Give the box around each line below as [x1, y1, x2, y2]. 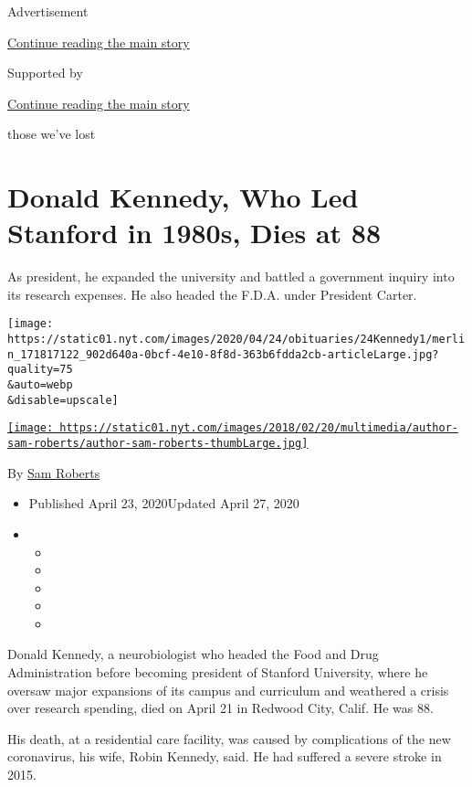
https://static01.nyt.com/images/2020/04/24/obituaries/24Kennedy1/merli [7, 333, 466, 346]
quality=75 [7, 363, 73, 377]
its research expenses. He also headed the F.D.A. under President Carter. [7, 284, 417, 303]
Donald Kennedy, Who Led [7, 178, 359, 216]
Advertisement [7, 2, 89, 20]
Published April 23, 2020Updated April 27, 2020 [28, 494, 299, 513]
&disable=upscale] [7, 393, 119, 407]
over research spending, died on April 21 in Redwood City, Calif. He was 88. [7, 698, 434, 718]
